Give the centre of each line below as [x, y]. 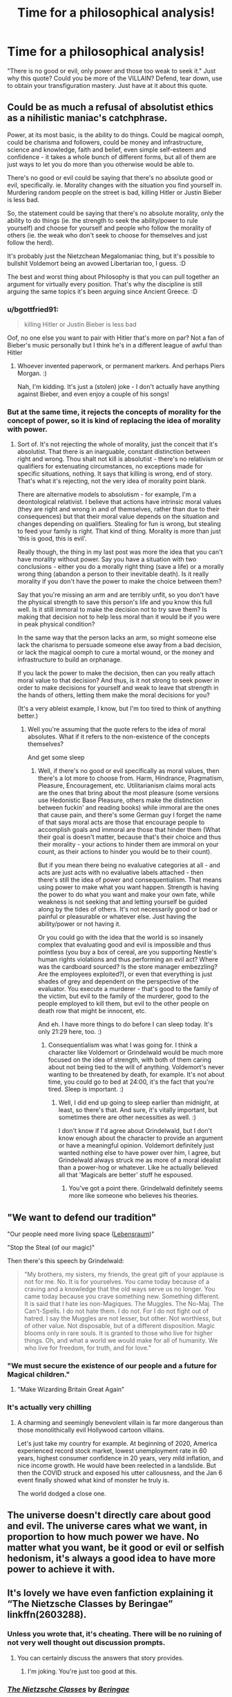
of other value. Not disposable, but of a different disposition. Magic [119, 1326]
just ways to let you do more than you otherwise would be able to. [101, 164]
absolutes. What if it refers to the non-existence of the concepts [119, 737]
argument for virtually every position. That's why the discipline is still [105, 284]
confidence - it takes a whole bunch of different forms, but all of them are [112, 156]
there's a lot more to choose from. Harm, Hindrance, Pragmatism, [131, 778]
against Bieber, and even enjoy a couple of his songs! [93, 394]
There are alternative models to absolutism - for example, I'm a [107, 494]
